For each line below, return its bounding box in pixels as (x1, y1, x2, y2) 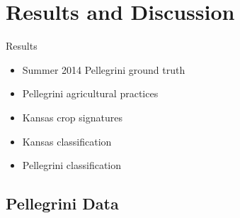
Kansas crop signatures (22, 109, 122, 124)
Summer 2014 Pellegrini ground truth (22, 62, 185, 77)
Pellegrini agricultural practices (22, 86, 159, 101)
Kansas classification (22, 133, 112, 148)
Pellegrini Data (6, 192, 119, 214)
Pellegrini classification (22, 158, 122, 173)
